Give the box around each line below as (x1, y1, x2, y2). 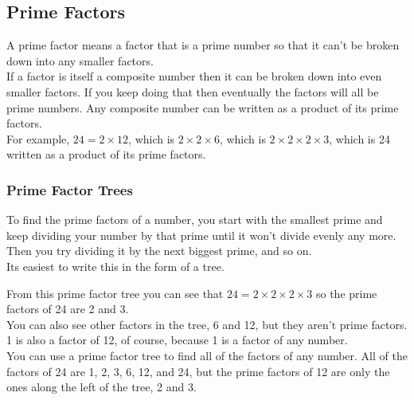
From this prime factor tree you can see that (6, 284, 224, 301)
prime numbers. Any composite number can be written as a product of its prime (6, 99, 399, 116)
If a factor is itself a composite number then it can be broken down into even (6, 68, 382, 84)
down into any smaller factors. (6, 52, 154, 69)
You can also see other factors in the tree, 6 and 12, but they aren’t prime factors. (6, 316, 408, 332)
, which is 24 (329, 130, 390, 147)
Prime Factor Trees (6, 179, 133, 199)
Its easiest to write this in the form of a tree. (6, 257, 225, 274)
